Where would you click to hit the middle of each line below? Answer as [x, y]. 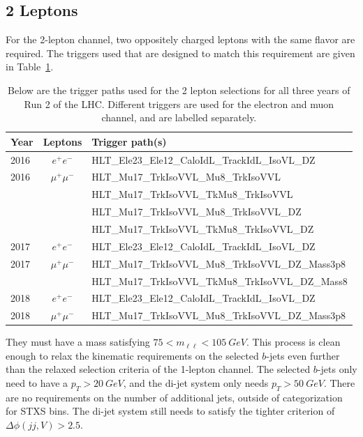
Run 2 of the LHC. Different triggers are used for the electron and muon [179, 103]
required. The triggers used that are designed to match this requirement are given [180, 53]
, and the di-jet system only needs [196, 383]
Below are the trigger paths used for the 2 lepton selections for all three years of [179, 90]
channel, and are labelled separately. [179, 117]
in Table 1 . [30, 67]
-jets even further [303, 355]
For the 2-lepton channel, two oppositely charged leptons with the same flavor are [180, 39]
